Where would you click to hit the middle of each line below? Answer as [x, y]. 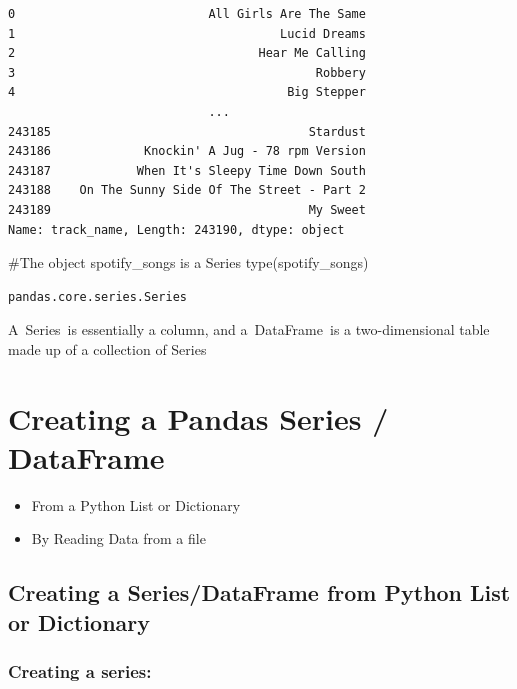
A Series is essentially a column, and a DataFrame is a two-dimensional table [249, 329]
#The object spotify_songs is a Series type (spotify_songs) [188, 262]
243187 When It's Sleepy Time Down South [187, 170]
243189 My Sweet [187, 209]
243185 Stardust [187, 131]
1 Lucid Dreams [187, 33]
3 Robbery [187, 72]
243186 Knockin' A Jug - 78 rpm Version [187, 151]
